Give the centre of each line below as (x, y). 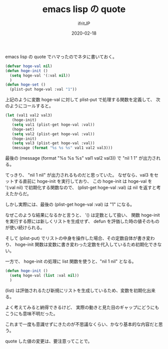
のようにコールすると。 (29, 106)
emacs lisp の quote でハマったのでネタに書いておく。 (61, 57)
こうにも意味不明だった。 (31, 313)
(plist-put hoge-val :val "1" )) (43, 90)
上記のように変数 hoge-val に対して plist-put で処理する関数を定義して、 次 (83, 100)
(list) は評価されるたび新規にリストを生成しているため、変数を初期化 (76, 290)
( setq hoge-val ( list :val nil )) (44, 276)
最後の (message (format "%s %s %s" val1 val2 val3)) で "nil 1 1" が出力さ (81, 158)
